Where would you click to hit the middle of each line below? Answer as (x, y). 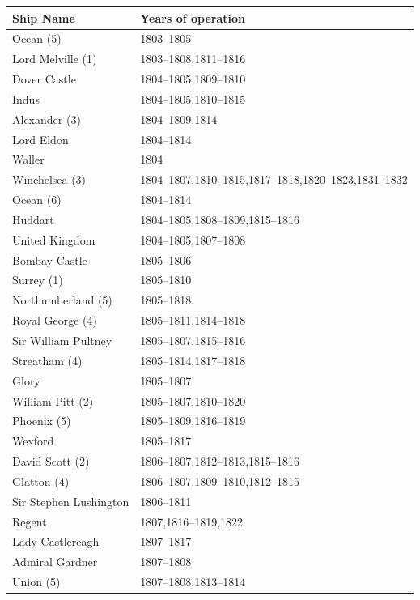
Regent (30, 521)
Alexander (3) (47, 119)
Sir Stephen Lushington (71, 501)
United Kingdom (54, 239)
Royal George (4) (55, 320)
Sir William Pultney (62, 340)
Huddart (33, 219)
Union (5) (36, 582)
